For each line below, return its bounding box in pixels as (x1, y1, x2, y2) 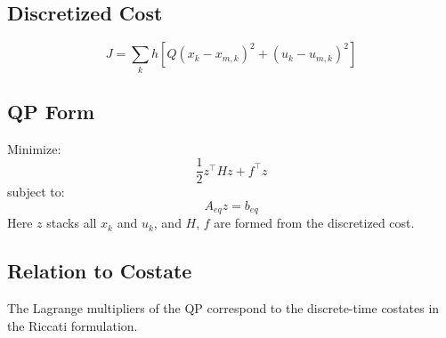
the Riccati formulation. (7, 316, 138, 334)
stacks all (46, 213, 97, 232)
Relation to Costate (7, 257, 192, 285)
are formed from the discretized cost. (214, 213, 415, 232)
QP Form (7, 97, 95, 125)
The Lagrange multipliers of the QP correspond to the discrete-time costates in (7, 299, 440, 318)
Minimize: (7, 139, 61, 157)
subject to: (7, 182, 65, 201)
